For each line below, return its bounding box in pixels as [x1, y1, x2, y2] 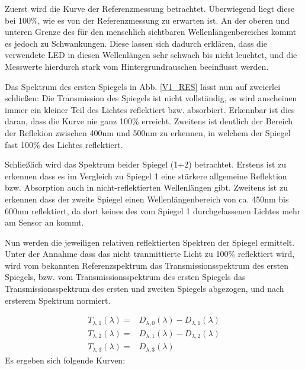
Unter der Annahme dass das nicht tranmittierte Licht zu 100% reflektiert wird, [5, 247, 295, 260]
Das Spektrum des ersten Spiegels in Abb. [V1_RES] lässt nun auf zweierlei [5, 80, 281, 92]
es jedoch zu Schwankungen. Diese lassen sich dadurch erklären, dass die [5, 37, 267, 49]
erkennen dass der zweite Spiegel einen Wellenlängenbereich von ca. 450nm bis [5, 192, 289, 205]
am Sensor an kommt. [5, 216, 84, 229]
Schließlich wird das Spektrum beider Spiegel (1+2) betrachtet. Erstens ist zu [5, 158, 287, 170]
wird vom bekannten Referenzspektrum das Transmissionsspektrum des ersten [5, 259, 289, 271]
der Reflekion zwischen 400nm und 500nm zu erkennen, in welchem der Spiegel [5, 126, 291, 139]
